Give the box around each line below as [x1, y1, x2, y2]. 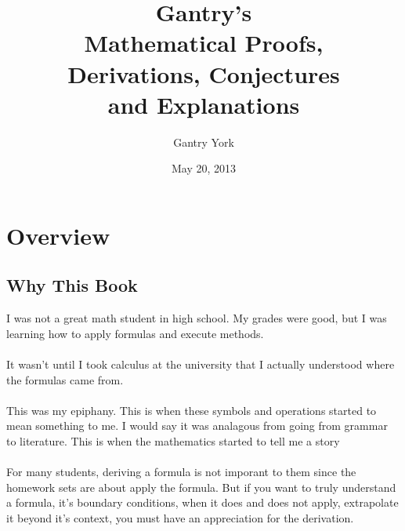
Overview [6, 219, 110, 251]
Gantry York [173, 133, 234, 150]
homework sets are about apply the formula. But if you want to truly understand [6, 478, 396, 495]
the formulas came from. [6, 371, 124, 387]
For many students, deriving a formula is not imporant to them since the [6, 464, 356, 480]
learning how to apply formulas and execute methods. [6, 325, 264, 341]
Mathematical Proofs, [84, 27, 324, 59]
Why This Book [6, 273, 138, 297]
